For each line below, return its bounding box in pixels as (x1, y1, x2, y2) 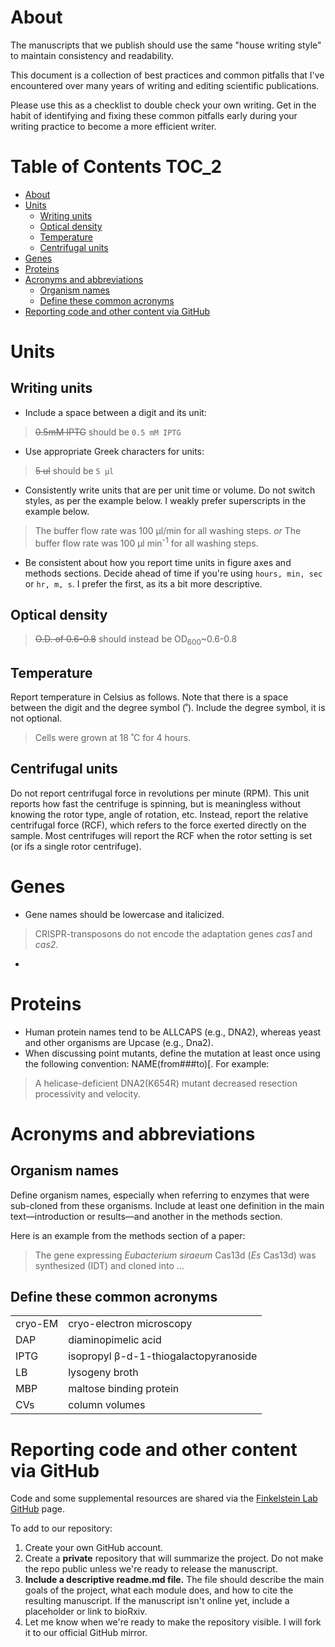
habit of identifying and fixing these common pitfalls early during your (10, 109, 298, 121)
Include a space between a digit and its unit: (24, 406, 207, 418)
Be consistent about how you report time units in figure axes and (24, 556, 292, 568)
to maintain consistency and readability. (10, 49, 175, 61)
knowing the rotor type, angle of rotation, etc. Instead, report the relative (10, 808, 309, 820)
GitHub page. (10, 1503, 65, 1515)
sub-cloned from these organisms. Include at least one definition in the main (10, 1199, 325, 1211)
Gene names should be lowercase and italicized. (24, 908, 225, 920)
